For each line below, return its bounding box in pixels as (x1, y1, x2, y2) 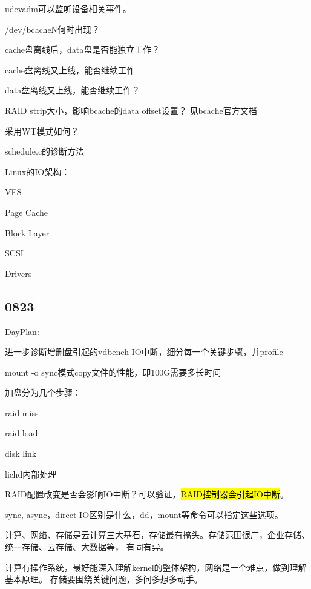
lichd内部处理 (5, 467, 57, 480)
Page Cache (5, 205, 48, 218)
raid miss (5, 406, 39, 419)
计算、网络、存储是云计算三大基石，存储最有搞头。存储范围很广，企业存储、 (5, 528, 310, 541)
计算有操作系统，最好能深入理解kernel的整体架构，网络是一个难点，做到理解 (5, 561, 307, 573)
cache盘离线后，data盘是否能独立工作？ (5, 43, 160, 56)
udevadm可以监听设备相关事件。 (5, 2, 131, 15)
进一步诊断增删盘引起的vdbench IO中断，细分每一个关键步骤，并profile (5, 345, 283, 358)
